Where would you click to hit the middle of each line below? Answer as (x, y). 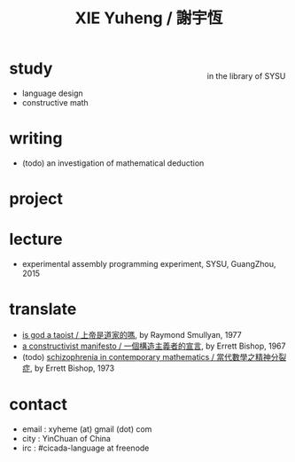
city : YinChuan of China (66, 438)
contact (39, 405)
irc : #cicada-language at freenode (85, 448)
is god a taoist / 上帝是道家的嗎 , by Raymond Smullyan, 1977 (132, 334)
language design (53, 93)
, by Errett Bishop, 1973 (72, 368)
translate (43, 309)
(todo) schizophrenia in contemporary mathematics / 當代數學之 (139, 356)
